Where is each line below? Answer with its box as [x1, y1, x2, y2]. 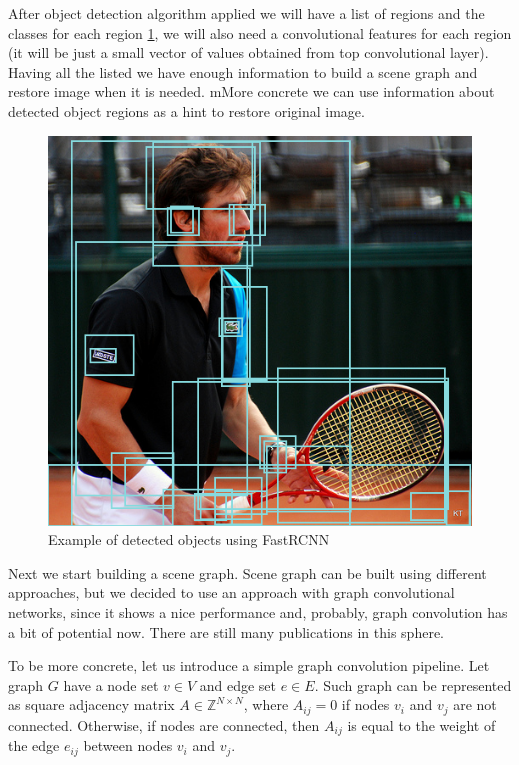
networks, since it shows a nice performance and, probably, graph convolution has [8, 602, 508, 623]
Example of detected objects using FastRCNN [48, 529, 330, 550]
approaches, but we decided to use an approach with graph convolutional [8, 582, 455, 603]
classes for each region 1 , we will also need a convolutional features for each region [8, 22, 512, 43]
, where [243, 694, 289, 715]
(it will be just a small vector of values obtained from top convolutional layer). [8, 42, 489, 63]
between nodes [83, 735, 173, 756]
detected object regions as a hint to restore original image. [8, 100, 365, 121]
